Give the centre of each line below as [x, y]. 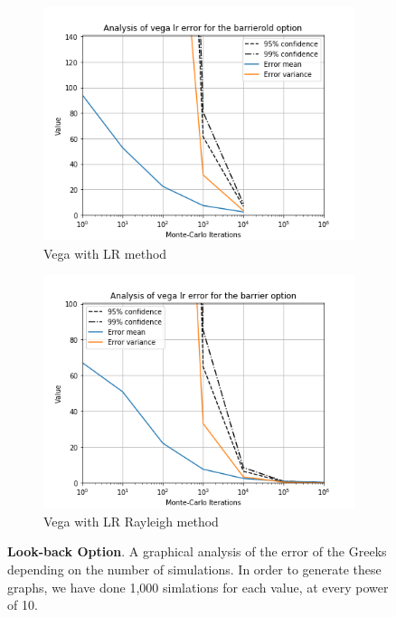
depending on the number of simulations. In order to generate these [194, 569]
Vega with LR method [105, 253]
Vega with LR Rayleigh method [131, 521]
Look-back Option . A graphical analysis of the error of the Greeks [197, 551]
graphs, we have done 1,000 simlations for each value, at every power [198, 587]
